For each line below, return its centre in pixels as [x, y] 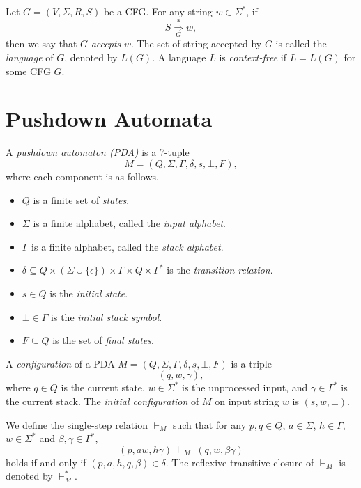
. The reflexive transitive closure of [240, 462]
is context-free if [253, 57]
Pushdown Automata [109, 119]
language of [30, 57]
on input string [247, 401]
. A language [179, 57]
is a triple [251, 363]
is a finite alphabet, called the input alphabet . [129, 223]
